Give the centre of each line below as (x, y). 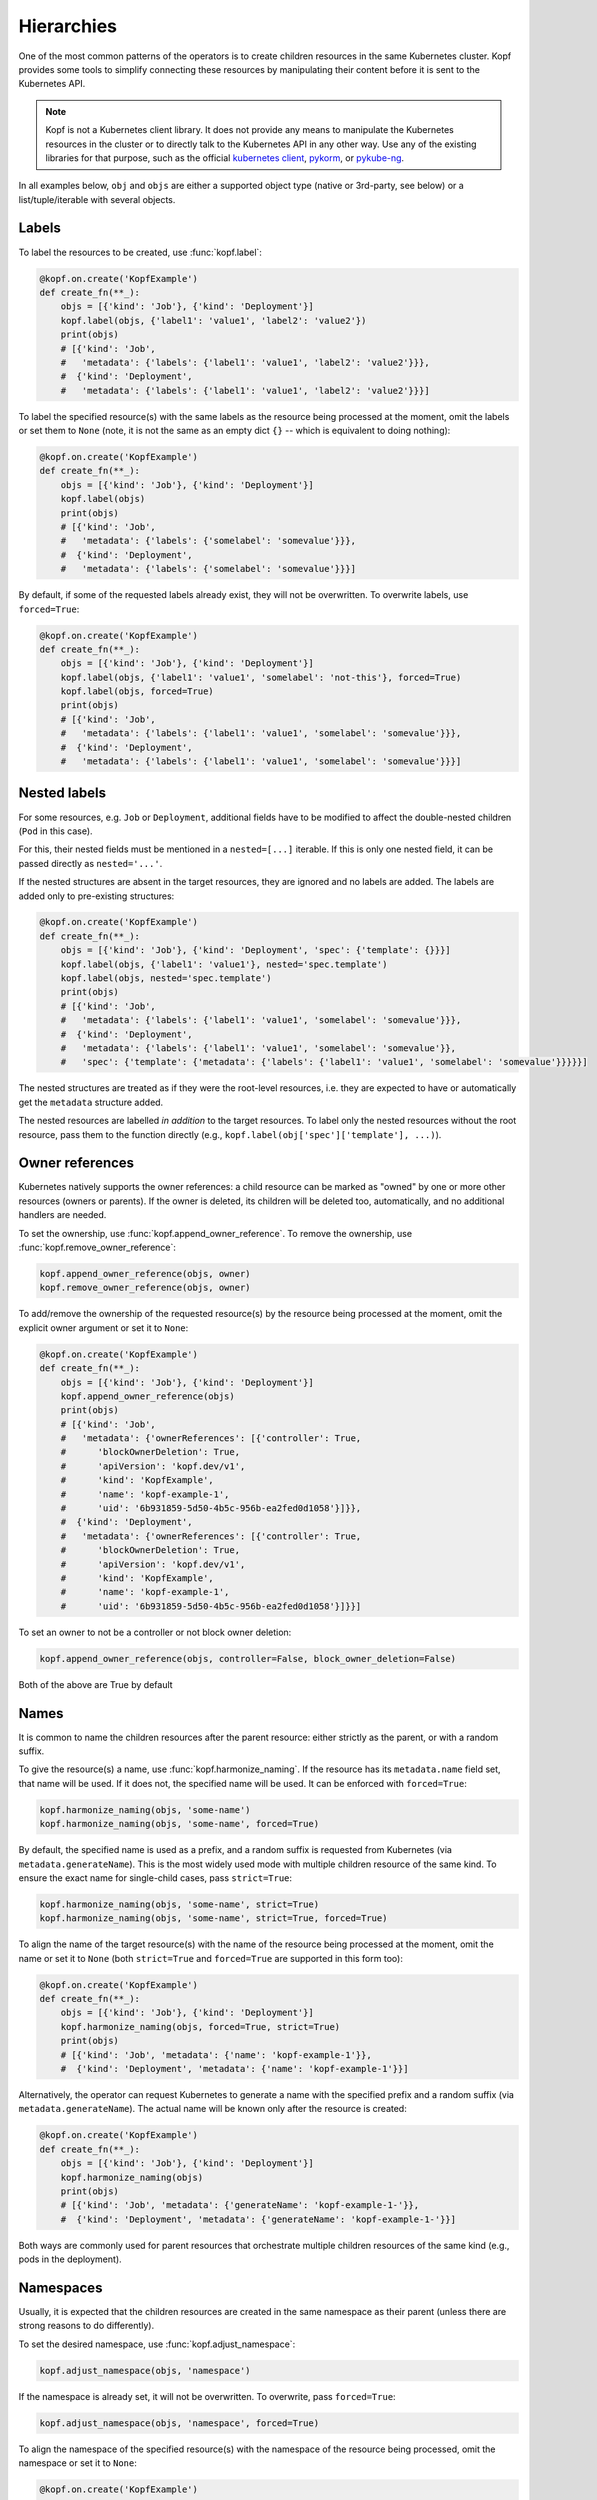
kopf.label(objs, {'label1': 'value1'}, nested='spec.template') (224, 964)
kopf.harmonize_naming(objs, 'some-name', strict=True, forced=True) (213, 1918)
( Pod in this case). (56, 831)
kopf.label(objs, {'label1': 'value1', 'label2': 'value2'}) (213, 320)
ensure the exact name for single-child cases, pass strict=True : (155, 1877)
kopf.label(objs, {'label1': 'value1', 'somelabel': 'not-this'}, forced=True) (261, 677)
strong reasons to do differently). (86, 2326)
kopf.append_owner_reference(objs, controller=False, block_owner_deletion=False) (248, 1658)
